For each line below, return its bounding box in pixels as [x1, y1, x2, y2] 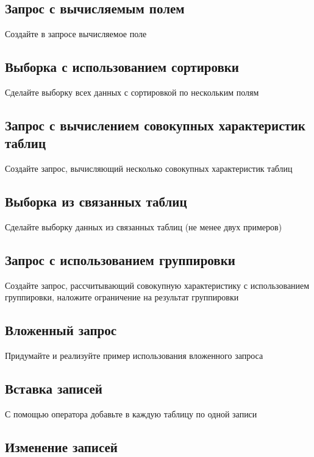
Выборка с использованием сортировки [5, 57, 239, 76]
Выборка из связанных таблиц [5, 192, 187, 211]
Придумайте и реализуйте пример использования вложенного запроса [5, 349, 263, 362]
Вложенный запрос [5, 321, 117, 339]
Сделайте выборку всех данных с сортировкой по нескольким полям [5, 86, 259, 98]
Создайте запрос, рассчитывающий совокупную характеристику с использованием [5, 278, 310, 291]
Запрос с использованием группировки [5, 250, 235, 269]
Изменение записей [5, 437, 118, 456]
